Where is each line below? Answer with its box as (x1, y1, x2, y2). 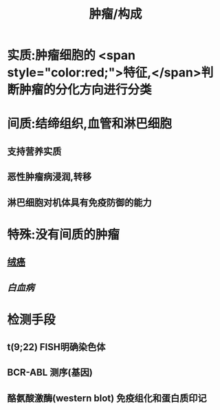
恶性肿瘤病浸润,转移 (7, 171, 92, 183)
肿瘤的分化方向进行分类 (19, 82, 153, 98)
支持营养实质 (7, 145, 62, 157)
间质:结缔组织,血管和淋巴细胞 (7, 116, 172, 131)
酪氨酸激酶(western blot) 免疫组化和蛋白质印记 (7, 392, 207, 404)
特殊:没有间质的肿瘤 (7, 226, 120, 242)
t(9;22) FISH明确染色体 (7, 341, 106, 353)
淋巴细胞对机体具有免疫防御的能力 (7, 197, 152, 208)
